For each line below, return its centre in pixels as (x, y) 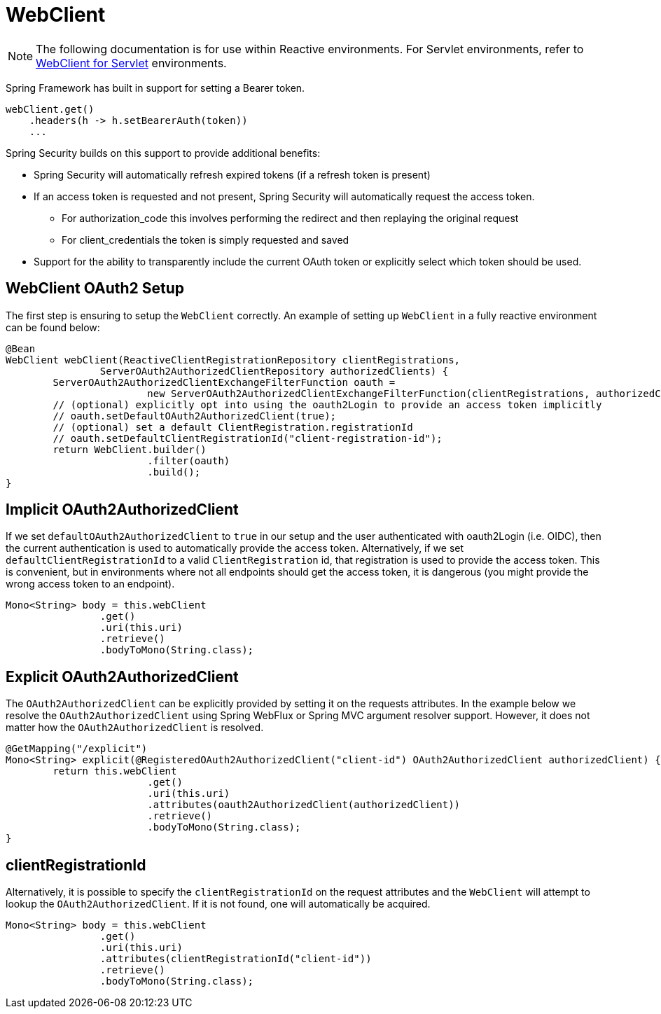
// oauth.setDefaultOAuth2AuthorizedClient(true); (195, 416)
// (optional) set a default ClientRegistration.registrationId (233, 427)
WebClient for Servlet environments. (131, 63)
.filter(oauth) (189, 460)
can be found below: (53, 327)
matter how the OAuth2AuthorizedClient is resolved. (135, 728)
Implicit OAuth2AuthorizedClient (122, 510)
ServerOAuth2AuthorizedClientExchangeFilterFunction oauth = (224, 382)
